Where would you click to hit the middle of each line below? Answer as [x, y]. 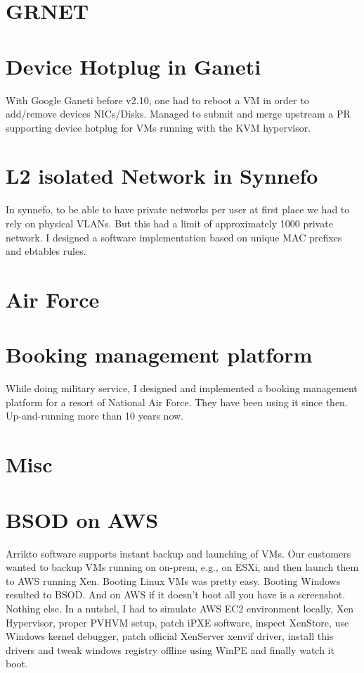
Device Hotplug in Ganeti [134, 66]
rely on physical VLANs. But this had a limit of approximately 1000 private [169, 223]
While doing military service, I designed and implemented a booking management [182, 388]
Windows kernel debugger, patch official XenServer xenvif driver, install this [170, 636]
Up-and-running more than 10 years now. [95, 416]
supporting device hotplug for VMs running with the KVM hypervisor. [158, 127]
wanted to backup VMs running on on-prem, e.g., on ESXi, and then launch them [182, 567]
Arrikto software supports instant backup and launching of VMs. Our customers [178, 553]
